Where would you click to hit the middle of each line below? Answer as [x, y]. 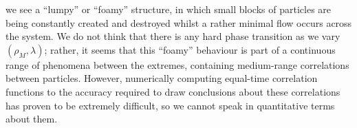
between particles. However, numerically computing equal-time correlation [162, 78]
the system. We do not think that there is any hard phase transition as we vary [173, 36]
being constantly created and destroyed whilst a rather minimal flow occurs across [179, 22]
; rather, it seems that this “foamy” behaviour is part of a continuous [190, 49]
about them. [32, 119]
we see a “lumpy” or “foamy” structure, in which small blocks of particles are [169, 9]
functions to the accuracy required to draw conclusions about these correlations [173, 91]
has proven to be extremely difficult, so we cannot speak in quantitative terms [170, 105]
